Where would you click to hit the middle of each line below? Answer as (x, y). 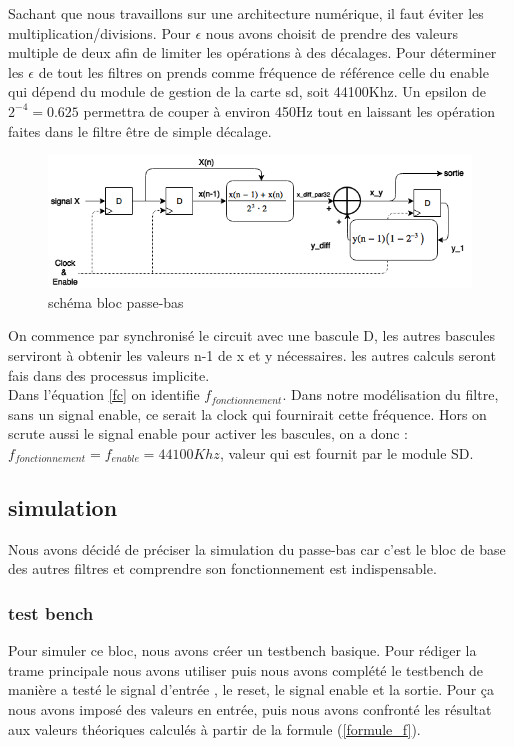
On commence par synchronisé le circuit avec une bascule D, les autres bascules (251, 335)
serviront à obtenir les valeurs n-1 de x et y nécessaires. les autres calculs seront (252, 354)
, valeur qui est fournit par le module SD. (346, 452)
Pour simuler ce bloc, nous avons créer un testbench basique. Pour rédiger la (242, 650)
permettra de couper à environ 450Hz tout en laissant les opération (289, 110)
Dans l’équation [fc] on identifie (104, 394)
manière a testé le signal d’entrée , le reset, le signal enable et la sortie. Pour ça (251, 689)
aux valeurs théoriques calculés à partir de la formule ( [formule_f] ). (214, 728)
